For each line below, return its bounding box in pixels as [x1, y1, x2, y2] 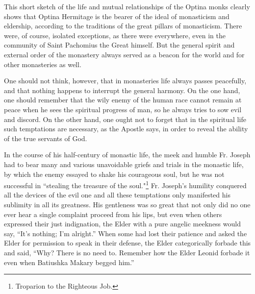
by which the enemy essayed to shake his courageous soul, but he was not [4, 169, 225, 179]
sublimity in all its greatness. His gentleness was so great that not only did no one [4, 199, 251, 209]
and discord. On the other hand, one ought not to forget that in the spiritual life [4, 114, 246, 124]
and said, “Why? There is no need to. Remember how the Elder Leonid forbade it [4, 247, 250, 257]
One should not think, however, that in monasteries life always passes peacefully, [4, 75, 247, 86]
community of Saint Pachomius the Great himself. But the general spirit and [4, 40, 235, 50]
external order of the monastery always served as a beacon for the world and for [4, 49, 245, 59]
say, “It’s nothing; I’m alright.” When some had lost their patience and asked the [4, 228, 247, 238]
